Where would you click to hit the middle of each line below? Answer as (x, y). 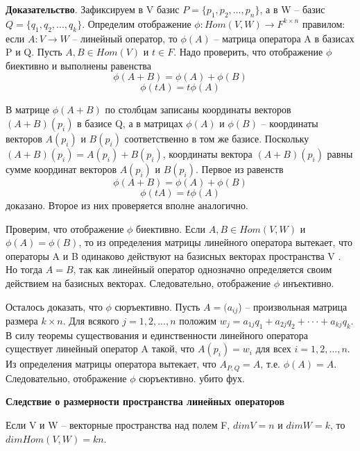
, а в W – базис (292, 9)
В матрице (28, 109)
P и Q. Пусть (34, 52)
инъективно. (308, 282)
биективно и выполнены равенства (78, 65)
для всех (273, 348)
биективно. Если (171, 228)
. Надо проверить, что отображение (248, 52)
